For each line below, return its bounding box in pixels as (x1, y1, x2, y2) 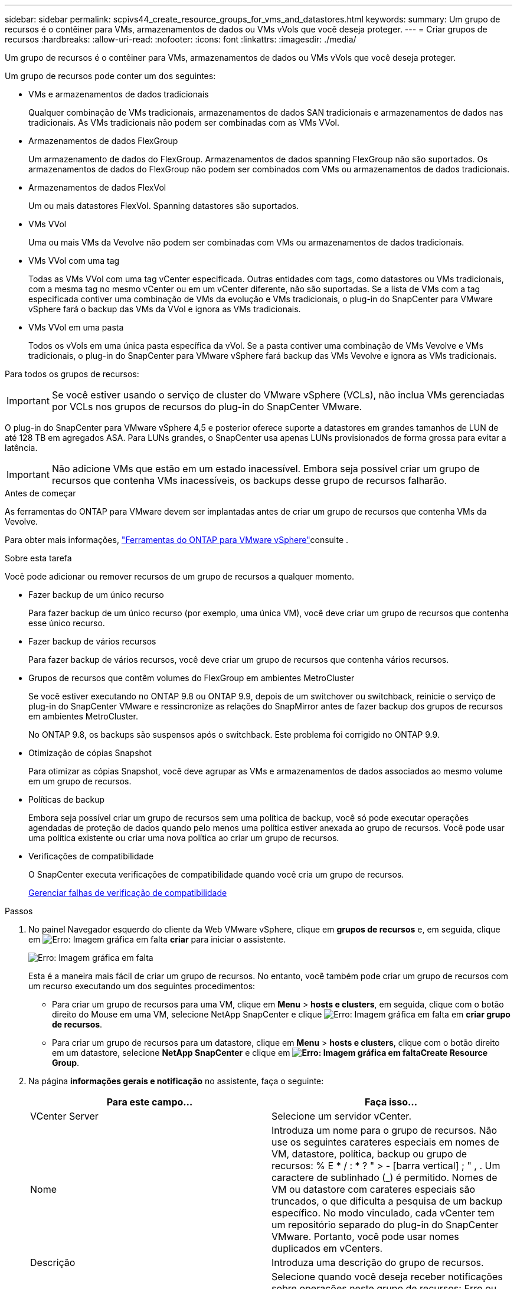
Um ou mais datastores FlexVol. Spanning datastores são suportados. (28, 201, 299, 211)
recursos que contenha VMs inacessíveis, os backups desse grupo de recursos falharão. (51, 475, 447, 486)
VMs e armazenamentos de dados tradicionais (28, 89, 209, 99)
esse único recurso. (28, 618, 105, 628)
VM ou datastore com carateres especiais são (271, 1183, 476, 1195)
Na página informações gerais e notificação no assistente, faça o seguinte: (28, 1076, 324, 1086)
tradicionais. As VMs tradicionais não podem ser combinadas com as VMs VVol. (28, 117, 339, 127)
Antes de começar (5, 488, 76, 498)
